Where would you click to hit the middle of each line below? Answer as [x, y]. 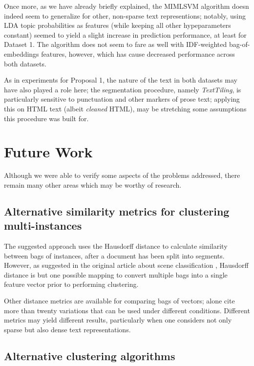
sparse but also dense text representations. [67, 329]
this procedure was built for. [46, 118]
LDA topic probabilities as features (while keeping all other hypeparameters [117, 25]
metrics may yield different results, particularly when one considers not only [118, 320]
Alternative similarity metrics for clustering [117, 211]
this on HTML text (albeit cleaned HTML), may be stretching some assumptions [125, 108]
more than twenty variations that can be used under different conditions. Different [127, 310]
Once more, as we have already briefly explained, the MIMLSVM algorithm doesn [127, 6]
